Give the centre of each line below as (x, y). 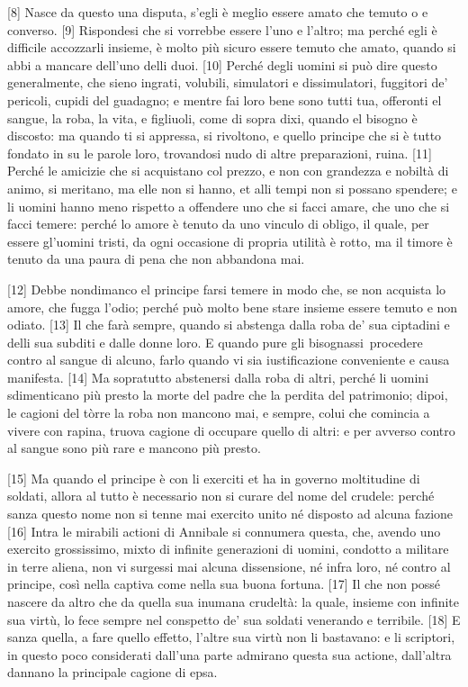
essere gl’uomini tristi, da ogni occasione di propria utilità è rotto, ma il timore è (230, 241)
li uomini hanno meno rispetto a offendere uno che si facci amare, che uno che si (229, 206)
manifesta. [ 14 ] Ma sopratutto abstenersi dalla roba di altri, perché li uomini (218, 377)
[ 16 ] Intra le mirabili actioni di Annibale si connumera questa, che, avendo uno (224, 531)
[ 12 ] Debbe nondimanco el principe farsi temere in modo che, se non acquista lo (227, 289)
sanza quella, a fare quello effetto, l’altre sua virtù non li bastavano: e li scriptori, (231, 637)
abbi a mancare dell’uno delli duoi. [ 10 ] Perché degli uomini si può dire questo (222, 64)
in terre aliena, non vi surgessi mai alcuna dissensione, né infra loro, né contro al (229, 566)
